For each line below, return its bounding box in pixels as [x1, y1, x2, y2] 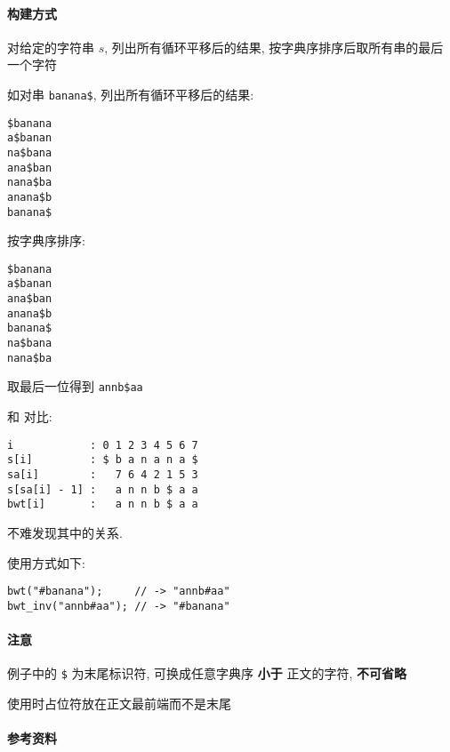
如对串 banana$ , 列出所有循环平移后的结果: [7, 84, 254, 103]
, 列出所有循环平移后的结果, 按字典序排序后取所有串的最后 [104, 37, 444, 56]
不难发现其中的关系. [7, 523, 123, 541]
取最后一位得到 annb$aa [7, 377, 143, 396]
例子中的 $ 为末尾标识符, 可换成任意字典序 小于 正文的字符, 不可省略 [7, 664, 406, 683]
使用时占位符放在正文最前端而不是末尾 [7, 693, 231, 712]
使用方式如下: [7, 553, 85, 572]
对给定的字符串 [7, 37, 94, 56]
